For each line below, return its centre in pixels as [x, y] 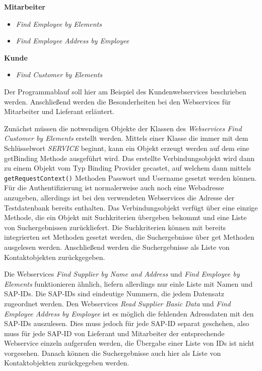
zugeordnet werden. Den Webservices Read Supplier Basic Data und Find [117, 303]
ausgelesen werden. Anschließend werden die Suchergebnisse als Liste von [117, 247]
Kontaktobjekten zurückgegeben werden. [67, 363]
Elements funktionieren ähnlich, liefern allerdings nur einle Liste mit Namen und [128, 283]
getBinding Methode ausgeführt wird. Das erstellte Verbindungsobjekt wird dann [129, 158]
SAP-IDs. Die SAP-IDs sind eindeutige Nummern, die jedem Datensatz [114, 294]
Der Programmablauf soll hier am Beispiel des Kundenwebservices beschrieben [125, 91]
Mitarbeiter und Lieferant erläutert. [59, 111]
